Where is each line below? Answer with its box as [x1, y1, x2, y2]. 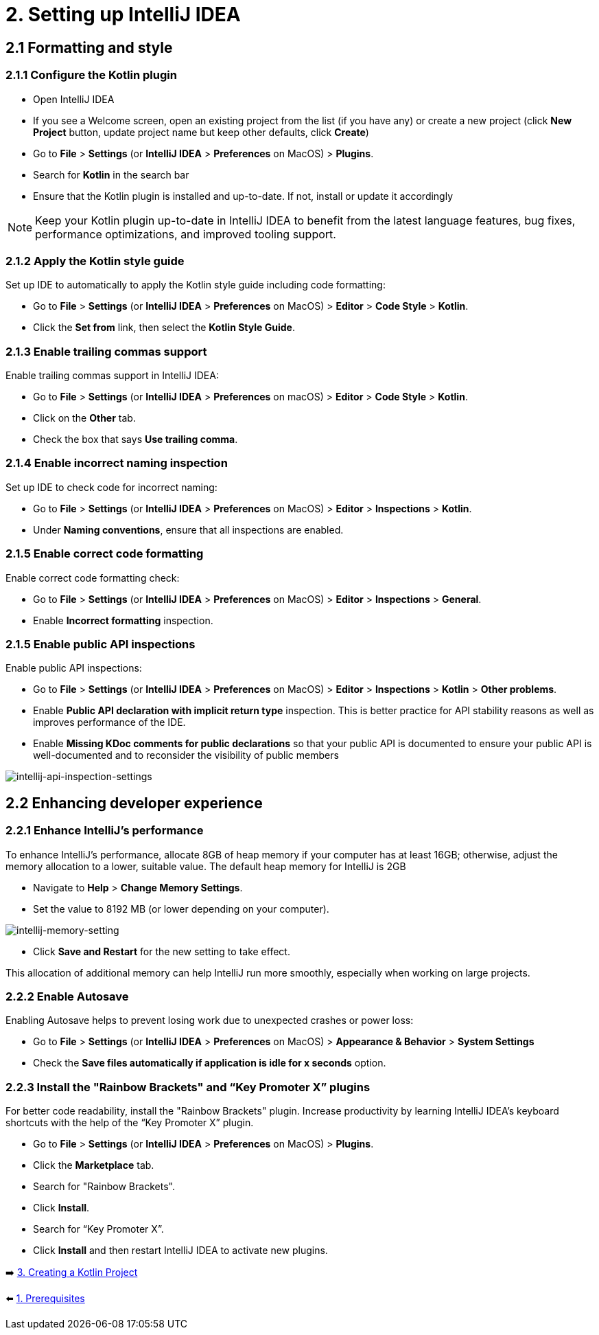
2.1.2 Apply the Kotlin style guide [5, 253, 185, 268]
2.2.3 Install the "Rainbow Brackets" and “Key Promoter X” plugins [5, 1080, 371, 1094]
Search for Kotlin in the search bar [33, 168, 189, 181]
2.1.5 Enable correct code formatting [5, 547, 204, 561]
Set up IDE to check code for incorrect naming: [5, 481, 218, 493]
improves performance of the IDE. [33, 716, 186, 729]
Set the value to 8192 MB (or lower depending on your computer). [33, 902, 329, 915]
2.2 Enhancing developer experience [5, 794, 263, 812]
